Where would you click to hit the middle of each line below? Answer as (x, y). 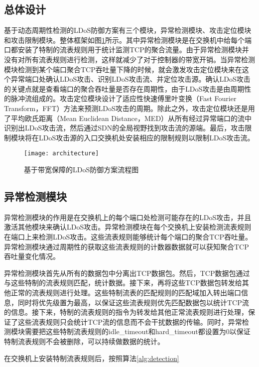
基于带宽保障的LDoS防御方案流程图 (81, 169)
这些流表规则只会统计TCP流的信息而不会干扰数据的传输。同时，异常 (130, 321)
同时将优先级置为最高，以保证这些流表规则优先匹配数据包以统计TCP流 (133, 302)
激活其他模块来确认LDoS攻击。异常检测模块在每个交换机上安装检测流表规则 (128, 227)
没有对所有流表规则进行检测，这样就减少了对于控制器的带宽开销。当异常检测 (129, 59)
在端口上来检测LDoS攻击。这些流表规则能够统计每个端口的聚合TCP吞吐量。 (128, 236)
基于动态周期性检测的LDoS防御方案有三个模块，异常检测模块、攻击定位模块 (128, 30)
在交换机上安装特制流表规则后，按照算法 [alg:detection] (92, 358)
